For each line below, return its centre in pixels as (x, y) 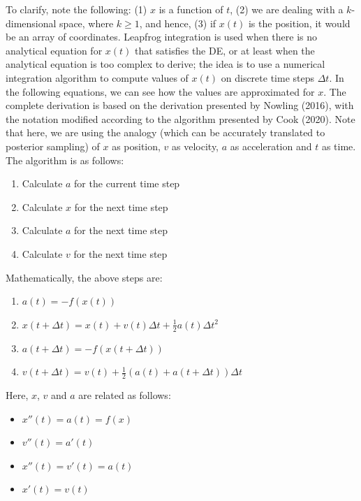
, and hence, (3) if (178, 23)
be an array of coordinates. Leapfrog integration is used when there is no (162, 37)
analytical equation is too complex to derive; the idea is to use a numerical (165, 64)
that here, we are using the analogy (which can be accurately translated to (165, 132)
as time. (339, 146)
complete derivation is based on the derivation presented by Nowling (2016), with (180, 105)
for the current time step (127, 183)
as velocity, (196, 146)
